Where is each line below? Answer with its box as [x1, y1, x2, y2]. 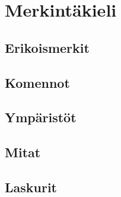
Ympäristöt [5, 108, 77, 126]
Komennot [5, 73, 70, 91]
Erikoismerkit [5, 38, 90, 56]
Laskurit [5, 177, 58, 196]
